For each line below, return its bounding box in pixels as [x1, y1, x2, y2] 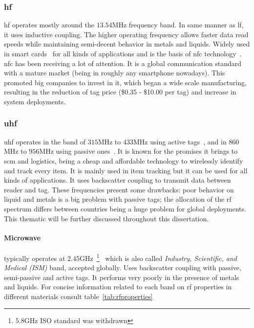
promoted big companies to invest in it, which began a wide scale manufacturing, [4, 77, 247, 87]
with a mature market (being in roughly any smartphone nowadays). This [4, 68, 225, 78]
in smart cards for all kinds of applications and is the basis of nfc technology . [4, 48, 242, 58]
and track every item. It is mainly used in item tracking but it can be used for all [4, 165, 248, 175]
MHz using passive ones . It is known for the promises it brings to [39, 146, 238, 156]
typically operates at [4, 253, 65, 263]
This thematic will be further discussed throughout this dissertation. [4, 213, 209, 223]
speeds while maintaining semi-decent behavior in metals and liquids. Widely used [4, 39, 250, 49]
